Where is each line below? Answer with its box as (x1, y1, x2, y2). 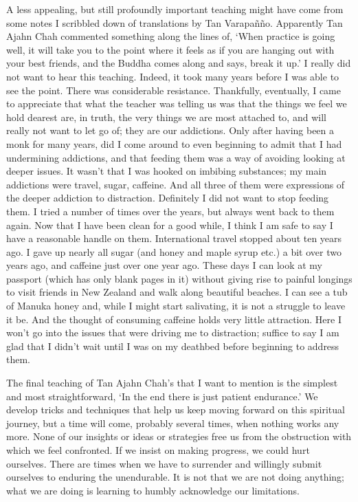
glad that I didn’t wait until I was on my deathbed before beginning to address (6, 338, 339, 353)
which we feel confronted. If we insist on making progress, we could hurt (6, 443, 310, 457)
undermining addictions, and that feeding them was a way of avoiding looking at (6, 150, 346, 164)
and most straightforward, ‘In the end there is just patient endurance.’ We (6, 389, 318, 403)
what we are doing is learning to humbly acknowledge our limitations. (6, 483, 300, 497)
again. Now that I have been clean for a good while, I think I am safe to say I (6, 217, 333, 232)
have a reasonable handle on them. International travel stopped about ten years (6, 231, 342, 245)
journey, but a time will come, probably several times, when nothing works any (6, 415, 339, 430)
